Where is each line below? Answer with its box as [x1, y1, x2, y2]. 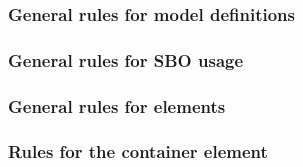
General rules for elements [8, 93, 226, 118]
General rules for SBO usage [8, 47, 244, 72]
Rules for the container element [8, 139, 268, 164]
